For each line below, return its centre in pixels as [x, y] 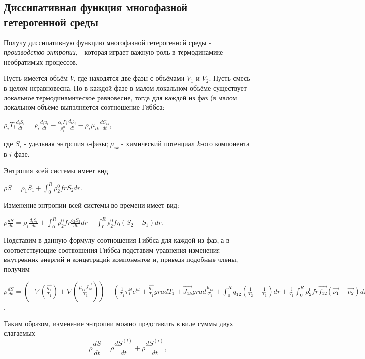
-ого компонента [225, 144]
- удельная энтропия [54, 144]
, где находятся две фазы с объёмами [129, 78]
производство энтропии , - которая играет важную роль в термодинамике [114, 52]
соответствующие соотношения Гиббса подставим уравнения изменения [112, 249]
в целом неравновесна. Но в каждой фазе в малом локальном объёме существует [125, 87]
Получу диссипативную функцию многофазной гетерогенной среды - [108, 42]
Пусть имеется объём [36, 78]
